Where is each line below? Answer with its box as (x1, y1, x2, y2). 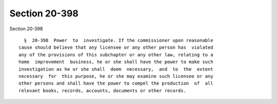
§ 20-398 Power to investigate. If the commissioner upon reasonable (24, 37, 213, 43)
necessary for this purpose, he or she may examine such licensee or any (18, 73, 213, 79)
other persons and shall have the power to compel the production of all (18, 80, 213, 87)
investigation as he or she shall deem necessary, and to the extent (18, 66, 213, 72)
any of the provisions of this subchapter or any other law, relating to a (18, 52, 213, 57)
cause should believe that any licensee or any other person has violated (18, 45, 213, 51)
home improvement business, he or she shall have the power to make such (18, 59, 213, 65)
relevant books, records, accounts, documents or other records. (18, 88, 187, 93)
